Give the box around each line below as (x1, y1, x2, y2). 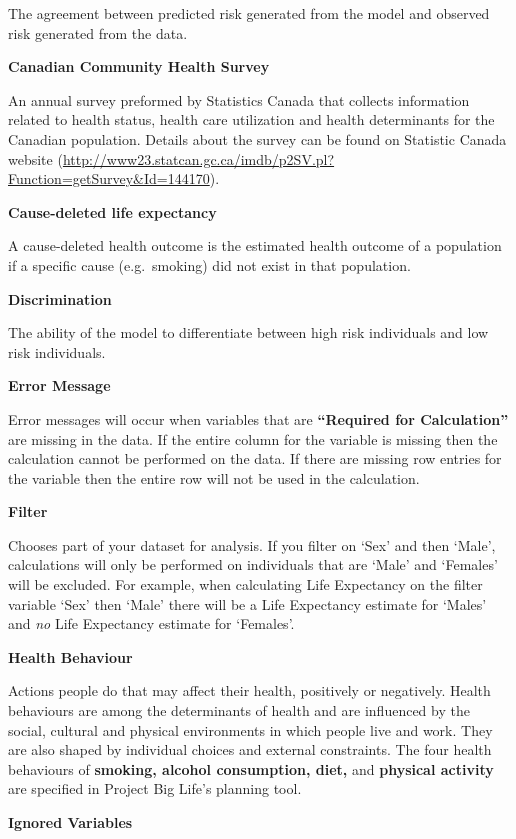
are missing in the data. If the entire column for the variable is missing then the (8, 428, 498, 449)
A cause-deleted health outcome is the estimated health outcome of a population (8, 235, 502, 256)
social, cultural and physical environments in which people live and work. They (8, 719, 493, 740)
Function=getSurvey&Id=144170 (8, 168, 210, 189)
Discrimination (8, 288, 112, 309)
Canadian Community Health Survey (8, 56, 270, 77)
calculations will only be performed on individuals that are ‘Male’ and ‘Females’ (8, 554, 498, 575)
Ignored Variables (8, 812, 133, 832)
